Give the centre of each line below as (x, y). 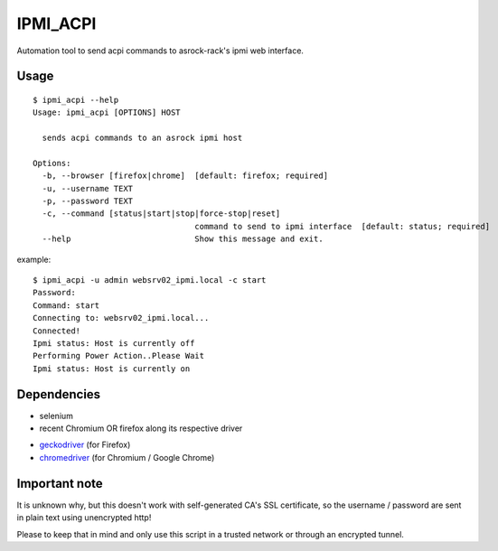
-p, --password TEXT (88, 201)
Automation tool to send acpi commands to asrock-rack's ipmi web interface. (160, 51)
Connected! (57, 331)
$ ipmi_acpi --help (76, 100)
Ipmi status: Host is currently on (112, 369)
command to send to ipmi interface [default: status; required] (343, 226)
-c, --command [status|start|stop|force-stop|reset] (161, 214)
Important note (60, 483)
